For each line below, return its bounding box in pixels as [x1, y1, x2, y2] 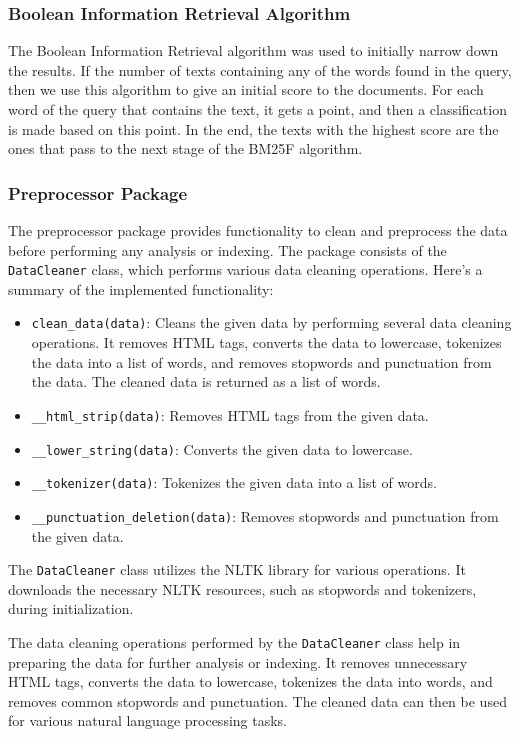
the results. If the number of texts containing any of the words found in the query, [8, 59, 512, 80]
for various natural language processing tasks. [8, 710, 288, 731]
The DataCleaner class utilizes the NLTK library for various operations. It [8, 559, 466, 580]
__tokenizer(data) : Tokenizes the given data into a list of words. [31, 472, 437, 493]
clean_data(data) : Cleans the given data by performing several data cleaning [31, 312, 512, 333]
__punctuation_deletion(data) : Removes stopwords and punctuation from [31, 505, 499, 526]
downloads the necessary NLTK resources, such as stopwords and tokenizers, [8, 578, 477, 599]
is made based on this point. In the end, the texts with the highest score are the [8, 118, 499, 139]
